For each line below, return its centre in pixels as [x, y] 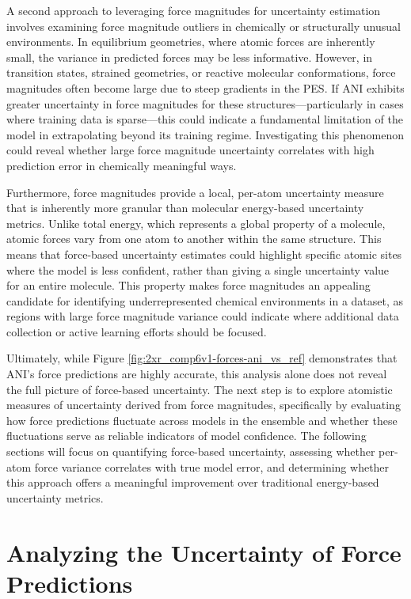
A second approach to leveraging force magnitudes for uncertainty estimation [194, 10]
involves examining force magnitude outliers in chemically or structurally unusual [204, 26]
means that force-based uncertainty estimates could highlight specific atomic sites [204, 254]
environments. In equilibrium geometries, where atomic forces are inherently [191, 42]
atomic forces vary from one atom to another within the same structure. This [194, 239]
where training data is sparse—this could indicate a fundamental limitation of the [205, 119]
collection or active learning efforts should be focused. [137, 331]
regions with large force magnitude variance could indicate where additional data [203, 316]
